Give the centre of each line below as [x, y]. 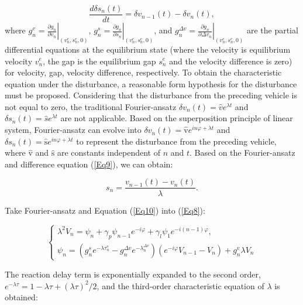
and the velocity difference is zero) [231, 61]
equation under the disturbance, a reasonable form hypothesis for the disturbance [151, 83]
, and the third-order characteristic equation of [180, 285]
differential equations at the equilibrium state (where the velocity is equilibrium [148, 49]
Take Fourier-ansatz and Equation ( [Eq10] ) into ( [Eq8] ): [105, 210]
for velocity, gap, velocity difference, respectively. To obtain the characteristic [143, 72]
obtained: [21, 297]
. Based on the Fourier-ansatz [242, 152]
